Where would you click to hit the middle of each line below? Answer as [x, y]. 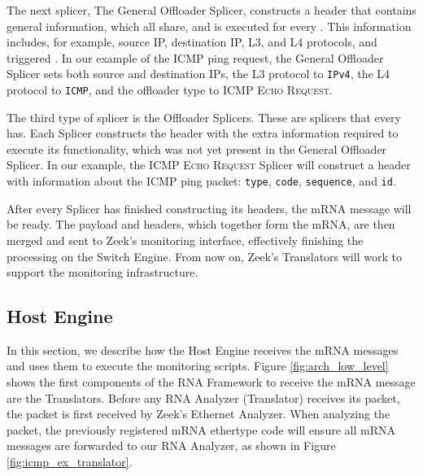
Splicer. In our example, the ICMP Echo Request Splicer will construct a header [209, 165]
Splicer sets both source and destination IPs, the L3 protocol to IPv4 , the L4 [198, 74]
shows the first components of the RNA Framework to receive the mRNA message [211, 382]
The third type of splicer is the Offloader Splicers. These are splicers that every [204, 117]
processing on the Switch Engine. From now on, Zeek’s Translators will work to [204, 256]
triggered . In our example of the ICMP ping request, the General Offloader [195, 57]
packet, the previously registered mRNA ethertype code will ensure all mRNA [201, 429]
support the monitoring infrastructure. [102, 272]
